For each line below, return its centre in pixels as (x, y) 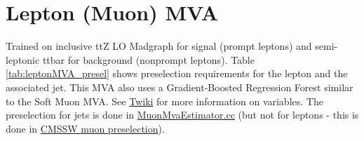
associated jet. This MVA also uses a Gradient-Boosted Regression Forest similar (180, 87)
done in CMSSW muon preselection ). (85, 128)
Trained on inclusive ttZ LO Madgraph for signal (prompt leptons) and (159, 46)
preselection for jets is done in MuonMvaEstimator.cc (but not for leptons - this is (182, 115)
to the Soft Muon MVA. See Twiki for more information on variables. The (164, 101)
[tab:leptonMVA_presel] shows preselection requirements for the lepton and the (177, 73)
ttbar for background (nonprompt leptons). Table (148, 59)
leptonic (23, 59)
